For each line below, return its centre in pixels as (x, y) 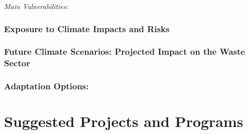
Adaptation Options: (46, 86)
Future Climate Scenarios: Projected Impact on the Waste (125, 51)
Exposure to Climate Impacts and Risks (87, 28)
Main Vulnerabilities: (36, 6)
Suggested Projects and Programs (124, 121)
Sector (17, 63)
